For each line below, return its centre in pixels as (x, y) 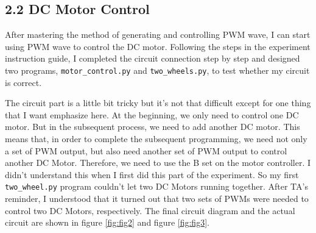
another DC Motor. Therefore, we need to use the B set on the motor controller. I (158, 163)
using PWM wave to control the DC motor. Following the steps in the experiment (158, 46)
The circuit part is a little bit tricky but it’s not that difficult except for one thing (158, 103)
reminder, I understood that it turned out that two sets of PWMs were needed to (157, 199)
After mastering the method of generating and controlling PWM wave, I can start (158, 34)
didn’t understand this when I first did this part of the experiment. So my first (152, 174)
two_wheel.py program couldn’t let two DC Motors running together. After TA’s (156, 186)
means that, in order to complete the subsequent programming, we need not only (156, 139)
